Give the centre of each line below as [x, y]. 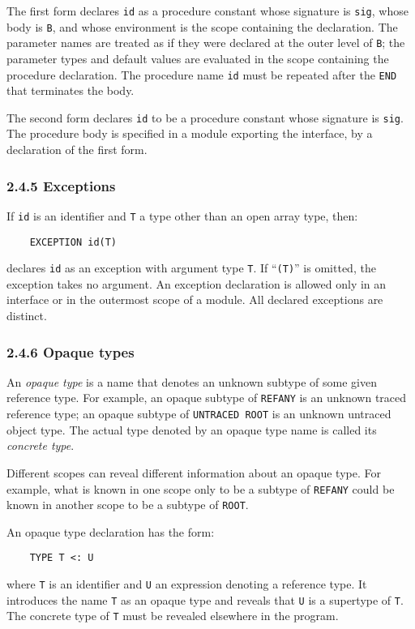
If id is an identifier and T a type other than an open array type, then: [182, 215]
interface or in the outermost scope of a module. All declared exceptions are [195, 300]
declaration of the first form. [77, 150]
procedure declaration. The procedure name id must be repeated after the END [202, 74]
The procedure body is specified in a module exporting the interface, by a [190, 133]
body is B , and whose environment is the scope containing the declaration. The [202, 26]
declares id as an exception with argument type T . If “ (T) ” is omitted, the [191, 268]
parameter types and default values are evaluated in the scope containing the [198, 58]
